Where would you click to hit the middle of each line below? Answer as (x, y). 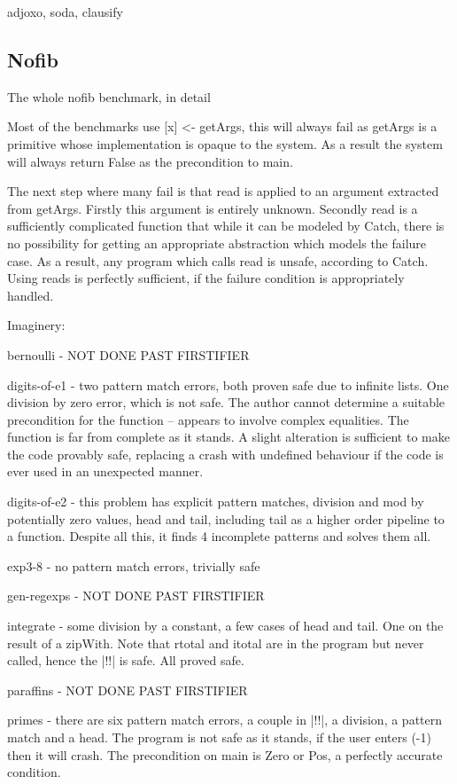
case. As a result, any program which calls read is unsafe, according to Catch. (218, 260)
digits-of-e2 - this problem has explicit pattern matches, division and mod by (216, 502)
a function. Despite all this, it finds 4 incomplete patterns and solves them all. (219, 536)
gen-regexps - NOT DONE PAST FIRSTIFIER (136, 596)
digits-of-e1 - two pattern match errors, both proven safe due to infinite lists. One (228, 384)
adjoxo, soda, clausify (65, 12)
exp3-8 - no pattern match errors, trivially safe (134, 565)
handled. (31, 295)
